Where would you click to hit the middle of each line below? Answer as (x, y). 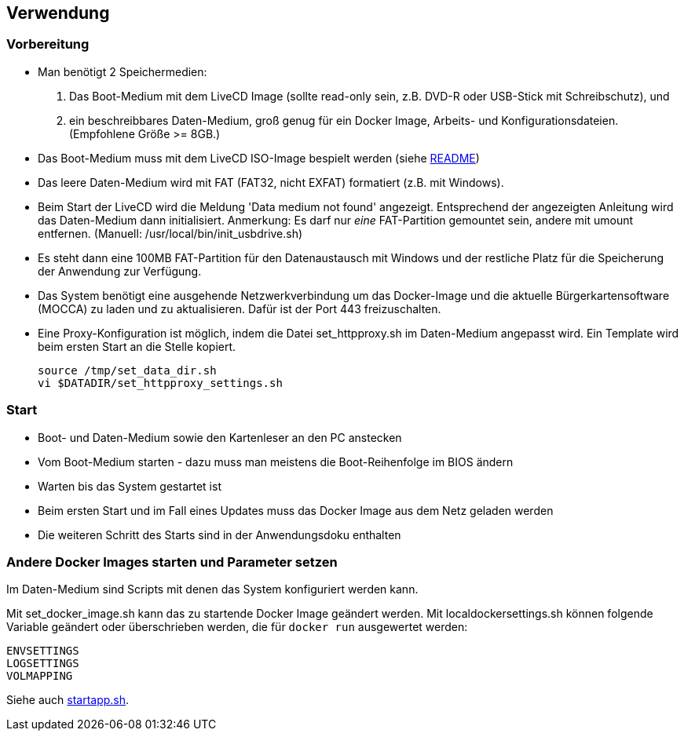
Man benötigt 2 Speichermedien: (123, 71)
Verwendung (58, 13)
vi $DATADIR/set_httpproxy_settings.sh (160, 383)
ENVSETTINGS (43, 651)
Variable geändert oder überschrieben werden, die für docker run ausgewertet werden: (237, 627)
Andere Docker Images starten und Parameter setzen (172, 562)
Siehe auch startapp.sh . (68, 700)
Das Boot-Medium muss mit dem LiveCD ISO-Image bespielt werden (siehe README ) (259, 158)
